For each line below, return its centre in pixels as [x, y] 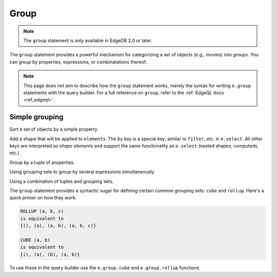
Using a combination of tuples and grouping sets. [62, 181]
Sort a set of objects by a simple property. [54, 129]
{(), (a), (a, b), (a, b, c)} [58, 226]
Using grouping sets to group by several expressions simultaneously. [82, 172]
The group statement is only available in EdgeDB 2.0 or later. [88, 40]
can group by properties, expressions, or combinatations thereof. [78, 62]
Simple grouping [36, 117]
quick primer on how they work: [43, 198]
